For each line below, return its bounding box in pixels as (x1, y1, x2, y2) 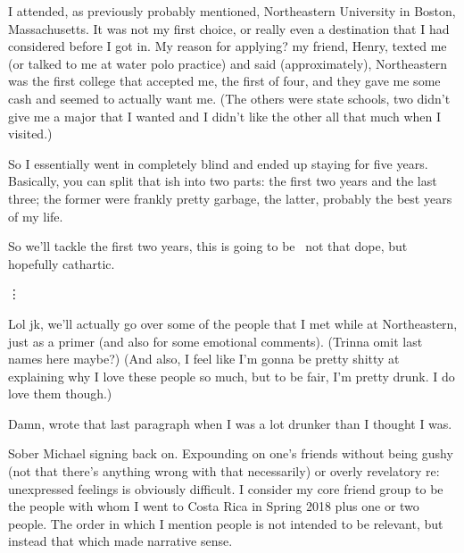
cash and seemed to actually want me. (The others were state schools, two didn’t (8, 88, 451, 107)
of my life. (8, 206, 63, 225)
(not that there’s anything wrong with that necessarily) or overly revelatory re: (8, 462, 440, 481)
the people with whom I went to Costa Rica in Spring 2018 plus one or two (8, 497, 419, 515)
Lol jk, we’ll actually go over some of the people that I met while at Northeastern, (8, 314, 458, 332)
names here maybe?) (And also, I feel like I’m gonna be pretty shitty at (8, 349, 400, 368)
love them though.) (8, 384, 112, 403)
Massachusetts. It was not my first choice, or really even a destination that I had (8, 19, 450, 38)
